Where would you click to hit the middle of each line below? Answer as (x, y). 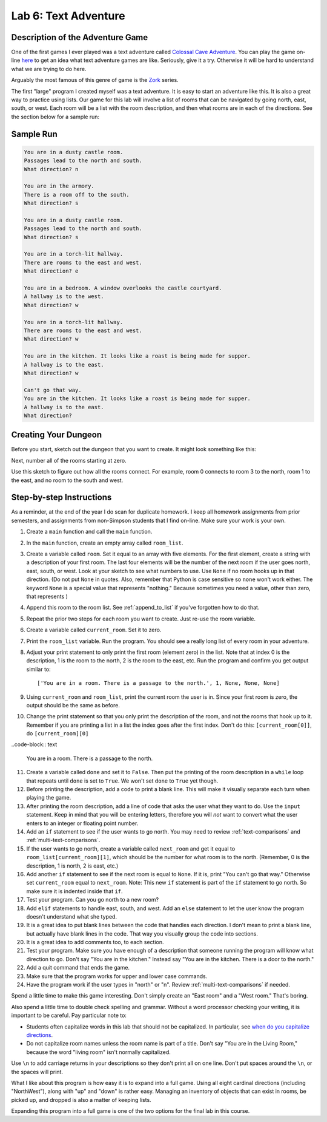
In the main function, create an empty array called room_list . (105, 543)
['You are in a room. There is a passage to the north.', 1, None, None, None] (158, 683)
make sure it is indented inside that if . (75, 891)
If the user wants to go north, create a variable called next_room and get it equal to (131, 848)
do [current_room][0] (58, 733)
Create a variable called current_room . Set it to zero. (94, 630)
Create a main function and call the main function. (89, 532)
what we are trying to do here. (49, 69)
